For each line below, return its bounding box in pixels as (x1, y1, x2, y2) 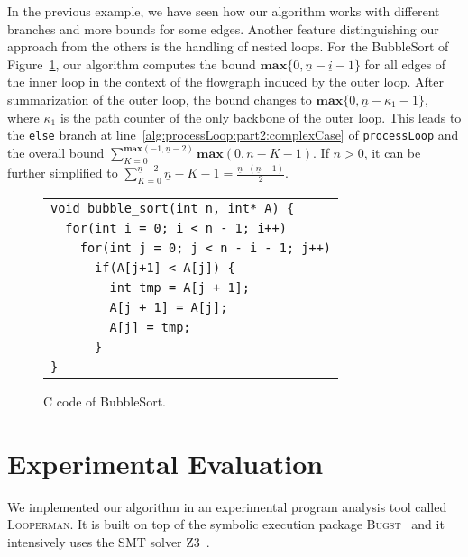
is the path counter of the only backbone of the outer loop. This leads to (60, 107, 462, 126)
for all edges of (364, 54, 446, 73)
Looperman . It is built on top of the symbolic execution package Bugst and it (7, 515, 445, 534)
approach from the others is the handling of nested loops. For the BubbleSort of (7, 37, 449, 56)
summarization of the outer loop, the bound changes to (7, 89, 312, 108)
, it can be (363, 143, 421, 162)
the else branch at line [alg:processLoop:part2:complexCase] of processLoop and (7, 125, 459, 144)
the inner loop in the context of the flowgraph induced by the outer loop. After (7, 72, 444, 91)
